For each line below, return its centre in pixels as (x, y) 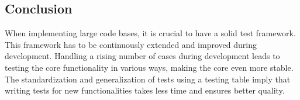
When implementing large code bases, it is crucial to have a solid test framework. (150, 33)
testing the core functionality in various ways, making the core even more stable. (149, 67)
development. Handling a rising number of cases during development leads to (142, 56)
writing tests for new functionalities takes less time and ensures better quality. (145, 90)
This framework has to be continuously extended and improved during (131, 44)
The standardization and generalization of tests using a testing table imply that (148, 79)
